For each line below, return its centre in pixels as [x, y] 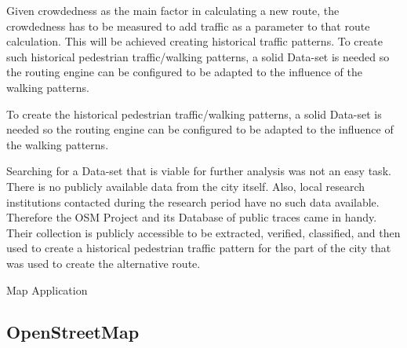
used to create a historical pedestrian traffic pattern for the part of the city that [199, 248]
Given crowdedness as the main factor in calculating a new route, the [173, 10]
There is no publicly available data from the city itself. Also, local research [186, 186]
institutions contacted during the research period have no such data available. [193, 201]
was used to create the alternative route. [104, 263]
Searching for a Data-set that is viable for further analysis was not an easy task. [199, 171]
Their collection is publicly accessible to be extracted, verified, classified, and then [203, 232]
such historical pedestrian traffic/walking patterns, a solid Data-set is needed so [198, 56]
